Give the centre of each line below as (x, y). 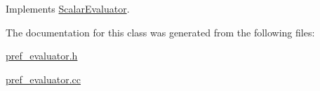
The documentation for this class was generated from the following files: (160, 32)
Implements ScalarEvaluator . (68, 8)
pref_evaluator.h (42, 56)
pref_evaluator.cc (44, 79)
